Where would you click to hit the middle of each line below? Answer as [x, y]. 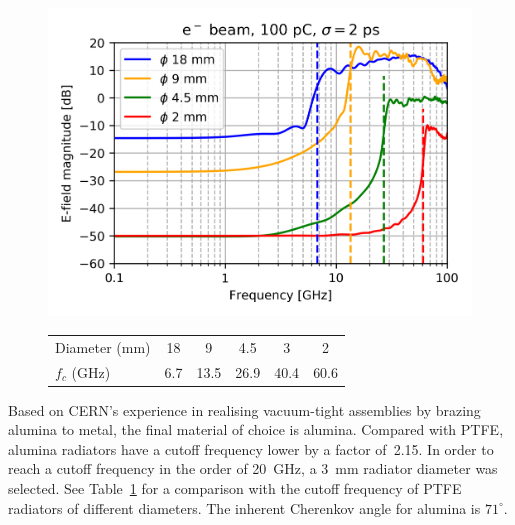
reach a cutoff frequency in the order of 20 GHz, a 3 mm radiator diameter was [253, 468]
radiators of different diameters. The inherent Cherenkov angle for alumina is [244, 507]
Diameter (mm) [103, 346]
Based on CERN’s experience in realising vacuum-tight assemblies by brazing [244, 409]
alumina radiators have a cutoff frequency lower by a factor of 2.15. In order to [251, 448]
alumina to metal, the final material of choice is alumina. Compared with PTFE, [256, 429]
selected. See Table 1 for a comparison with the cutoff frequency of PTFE [235, 488]
